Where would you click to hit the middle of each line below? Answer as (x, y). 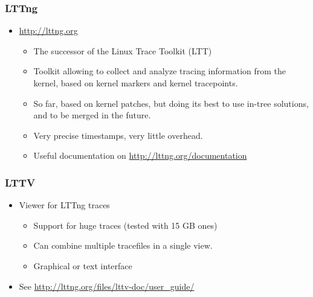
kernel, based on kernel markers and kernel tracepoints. (136, 83)
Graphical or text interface (83, 265)
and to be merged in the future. (92, 115)
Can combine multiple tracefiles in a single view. (123, 245)
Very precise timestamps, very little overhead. (118, 135)
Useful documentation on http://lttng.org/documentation (140, 155)
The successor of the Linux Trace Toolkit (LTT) (123, 50)
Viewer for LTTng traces (64, 205)
